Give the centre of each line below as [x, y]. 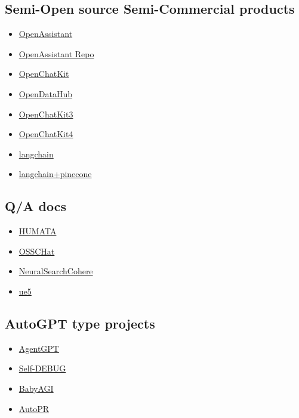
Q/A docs [36, 206]
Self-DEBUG [42, 368]
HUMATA [38, 231]
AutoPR [34, 408]
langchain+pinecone [55, 174]
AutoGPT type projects [80, 323]
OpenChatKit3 [46, 114]
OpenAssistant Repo [56, 53]
